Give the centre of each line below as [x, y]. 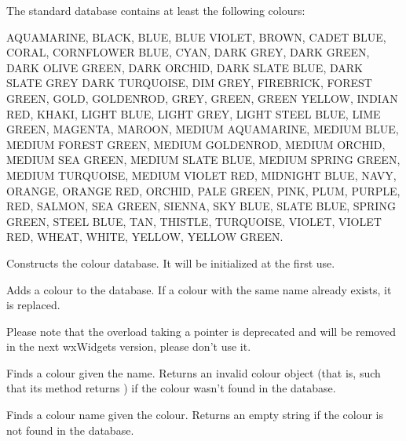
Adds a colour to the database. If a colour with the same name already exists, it [199, 289]
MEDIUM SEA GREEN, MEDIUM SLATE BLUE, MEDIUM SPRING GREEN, [203, 160]
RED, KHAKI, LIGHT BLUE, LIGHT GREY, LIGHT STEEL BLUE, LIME [194, 113]
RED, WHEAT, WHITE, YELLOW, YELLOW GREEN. [145, 237]
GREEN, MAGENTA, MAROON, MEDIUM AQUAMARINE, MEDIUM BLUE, [203, 129]
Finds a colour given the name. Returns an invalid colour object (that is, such [194, 372]
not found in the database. [70, 430]
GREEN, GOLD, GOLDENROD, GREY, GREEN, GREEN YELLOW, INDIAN [202, 98]
